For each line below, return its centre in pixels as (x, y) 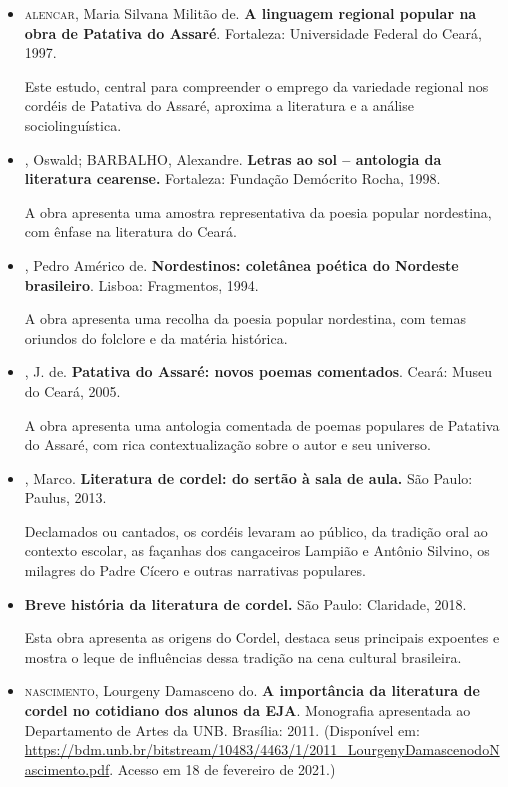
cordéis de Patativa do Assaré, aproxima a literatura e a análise (219, 105)
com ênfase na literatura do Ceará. (130, 231)
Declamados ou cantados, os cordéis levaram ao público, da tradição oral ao (256, 530)
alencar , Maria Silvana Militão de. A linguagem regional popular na (250, 13)
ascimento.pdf (67, 768)
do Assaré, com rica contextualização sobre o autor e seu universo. (227, 444)
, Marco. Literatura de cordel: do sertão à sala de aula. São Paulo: (248, 477)
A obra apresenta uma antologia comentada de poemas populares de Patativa (262, 424)
